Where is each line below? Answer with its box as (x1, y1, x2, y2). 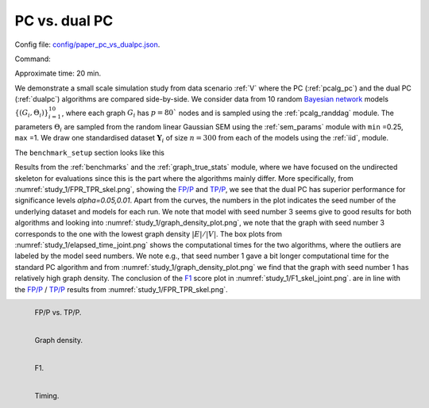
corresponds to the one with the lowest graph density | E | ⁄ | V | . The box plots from (14, 229, 282, 238)
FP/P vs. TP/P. (34, 307, 82, 317)
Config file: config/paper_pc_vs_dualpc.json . (14, 40, 160, 49)
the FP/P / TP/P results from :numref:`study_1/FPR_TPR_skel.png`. (14, 284, 228, 294)
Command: (14, 54, 51, 64)
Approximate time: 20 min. (14, 68, 102, 79)
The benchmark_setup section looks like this (14, 148, 164, 157)
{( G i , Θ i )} (14, 108, 49, 119)
